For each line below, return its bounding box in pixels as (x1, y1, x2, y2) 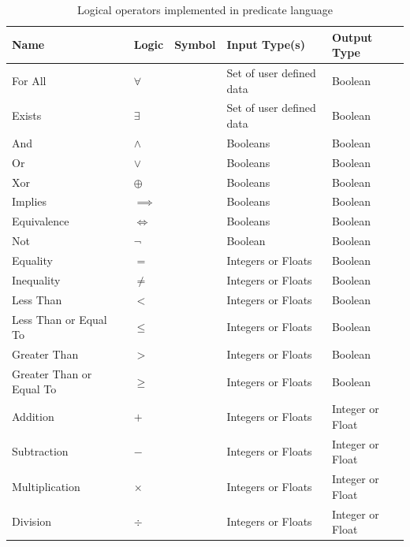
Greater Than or (12, 365, 92, 381)
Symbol (174, 36, 216, 53)
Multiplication (12, 478, 80, 494)
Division (12, 513, 52, 530)
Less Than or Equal (12, 311, 107, 327)
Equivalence (12, 213, 69, 229)
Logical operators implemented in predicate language (77, 2, 333, 17)
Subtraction (12, 443, 69, 460)
